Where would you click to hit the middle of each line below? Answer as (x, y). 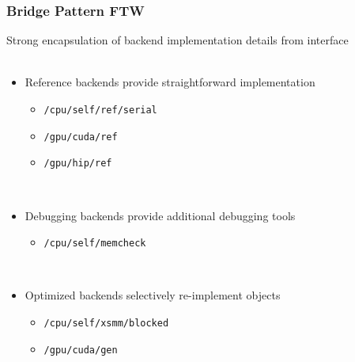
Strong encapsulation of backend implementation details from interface (177, 40)
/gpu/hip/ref (78, 164)
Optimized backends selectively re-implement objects (153, 295)
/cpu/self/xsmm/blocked (106, 323)
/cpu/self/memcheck (95, 244)
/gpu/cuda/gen (81, 350)
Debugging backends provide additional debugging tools (160, 215)
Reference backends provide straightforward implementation (170, 82)
